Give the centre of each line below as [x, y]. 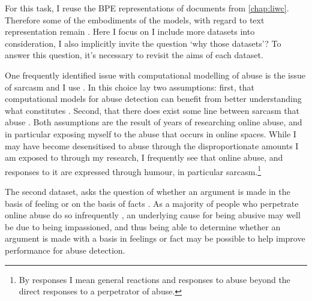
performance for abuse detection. [65, 250]
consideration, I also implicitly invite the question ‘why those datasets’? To [143, 43]
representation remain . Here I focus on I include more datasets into [130, 31]
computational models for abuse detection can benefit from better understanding [153, 99]
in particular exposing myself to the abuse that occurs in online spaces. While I [151, 133]
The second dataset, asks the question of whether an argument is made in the [148, 191]
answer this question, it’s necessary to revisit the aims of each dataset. [134, 55]
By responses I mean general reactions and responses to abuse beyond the [154, 279]
